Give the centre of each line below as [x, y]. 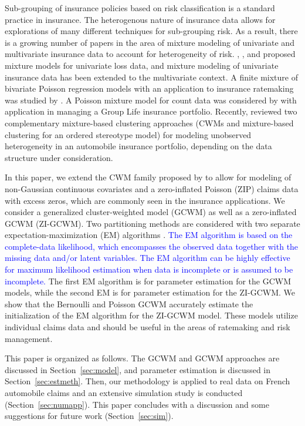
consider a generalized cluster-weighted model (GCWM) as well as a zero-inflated [151, 212]
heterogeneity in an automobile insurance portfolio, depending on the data [138, 146]
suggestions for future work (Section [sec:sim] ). [89, 416]
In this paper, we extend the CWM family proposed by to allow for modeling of [148, 177]
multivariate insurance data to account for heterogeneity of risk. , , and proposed [150, 54]
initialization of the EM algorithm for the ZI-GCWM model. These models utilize [151, 315]
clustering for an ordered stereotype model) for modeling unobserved [128, 134]
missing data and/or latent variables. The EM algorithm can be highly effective [148, 258]
